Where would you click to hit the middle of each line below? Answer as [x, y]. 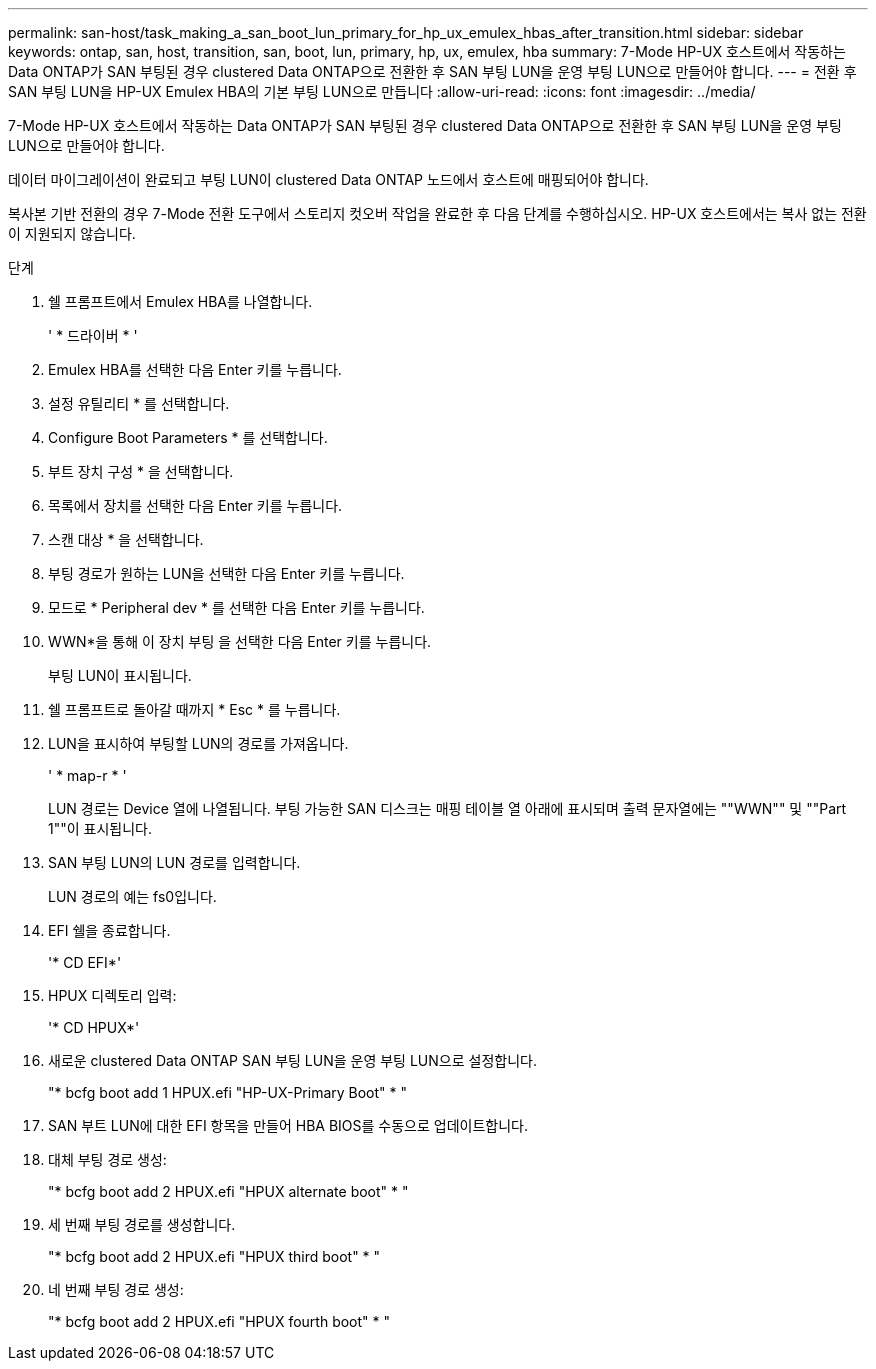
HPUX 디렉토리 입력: [112, 995]
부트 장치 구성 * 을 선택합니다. [141, 471]
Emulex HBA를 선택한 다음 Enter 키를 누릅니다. [195, 369]
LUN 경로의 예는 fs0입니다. [132, 896]
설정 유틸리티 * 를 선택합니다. [139, 403]
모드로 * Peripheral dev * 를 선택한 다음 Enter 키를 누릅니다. [236, 607]
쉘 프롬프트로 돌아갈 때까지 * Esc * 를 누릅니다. [194, 709]
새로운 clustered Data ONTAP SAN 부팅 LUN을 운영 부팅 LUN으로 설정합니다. [292, 1060]
